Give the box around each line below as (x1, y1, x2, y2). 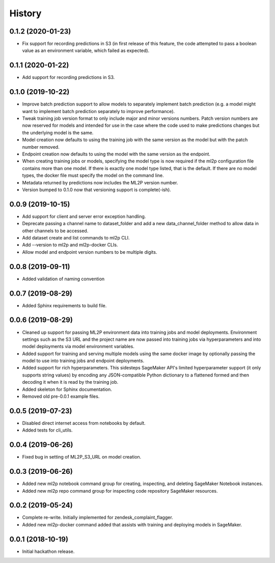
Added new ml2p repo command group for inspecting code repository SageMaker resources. (22, 488, 218, 494)
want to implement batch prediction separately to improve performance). (22, 108, 175, 114)
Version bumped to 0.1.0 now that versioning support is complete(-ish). (22, 186, 172, 193)
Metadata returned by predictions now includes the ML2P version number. (22, 179, 178, 185)
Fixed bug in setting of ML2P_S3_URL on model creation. (22, 454, 142, 460)
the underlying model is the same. (22, 129, 94, 136)
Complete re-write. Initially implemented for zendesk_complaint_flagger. (22, 515, 173, 521)
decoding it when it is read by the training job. (22, 379, 119, 385)
